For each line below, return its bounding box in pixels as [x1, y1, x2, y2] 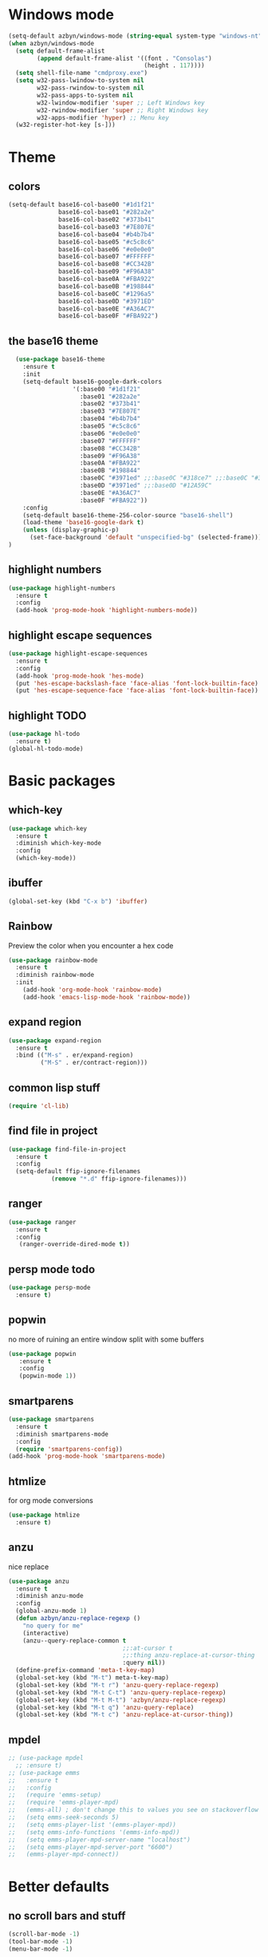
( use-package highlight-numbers [8, 584, 116, 592]
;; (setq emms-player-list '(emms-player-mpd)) [8, 1821, 177, 1829]
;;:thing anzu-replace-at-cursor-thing [122, 1651, 255, 1659]
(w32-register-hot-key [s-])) [15, 121, 116, 129]
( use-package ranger [8, 1218, 77, 1226]
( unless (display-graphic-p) [22, 526, 120, 534]
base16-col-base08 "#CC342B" [58, 260, 156, 268]
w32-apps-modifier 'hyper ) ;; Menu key [37, 113, 170, 121]
